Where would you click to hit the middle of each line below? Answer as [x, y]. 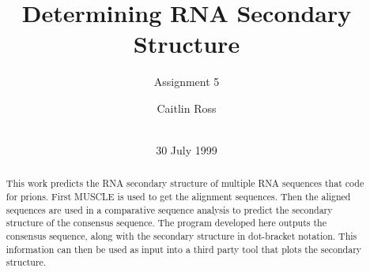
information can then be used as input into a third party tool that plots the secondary [184, 249]
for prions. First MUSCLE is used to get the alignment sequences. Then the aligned [178, 197]
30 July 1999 [187, 150]
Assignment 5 [187, 82]
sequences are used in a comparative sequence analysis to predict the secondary [169, 209]
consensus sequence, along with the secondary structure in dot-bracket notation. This [181, 236]
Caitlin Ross [187, 108]
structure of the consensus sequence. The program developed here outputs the [166, 223]
